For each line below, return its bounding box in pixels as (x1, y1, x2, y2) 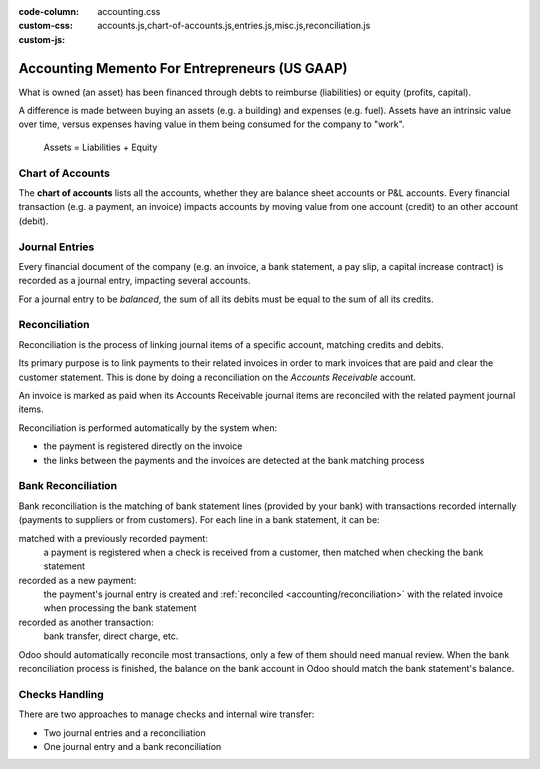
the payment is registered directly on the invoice (43, 440, 243, 452)
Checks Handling (18, 687, 104, 701)
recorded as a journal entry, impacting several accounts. (18, 275, 251, 287)
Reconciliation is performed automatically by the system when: (18, 421, 278, 434)
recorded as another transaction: (18, 616, 154, 628)
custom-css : (18, 20, 74, 32)
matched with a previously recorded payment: (18, 532, 209, 544)
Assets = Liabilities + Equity (43, 141, 158, 153)
